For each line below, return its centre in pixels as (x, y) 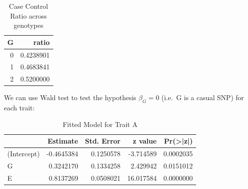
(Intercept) (24, 154)
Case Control (29, 6)
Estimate (63, 141)
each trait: (19, 108)
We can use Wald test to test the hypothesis (70, 97)
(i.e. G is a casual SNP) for (203, 97)
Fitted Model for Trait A (100, 124)
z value (145, 141)
